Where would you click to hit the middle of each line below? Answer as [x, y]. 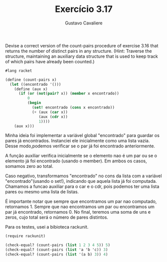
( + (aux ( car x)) [50, 112]
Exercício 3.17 [84, 9]
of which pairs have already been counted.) [50, 61]
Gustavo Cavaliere [84, 23]
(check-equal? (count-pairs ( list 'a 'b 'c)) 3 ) [57, 250]
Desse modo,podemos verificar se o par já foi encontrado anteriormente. [80, 146]
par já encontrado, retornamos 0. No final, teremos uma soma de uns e [78, 212]
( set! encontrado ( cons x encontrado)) [73, 108]
